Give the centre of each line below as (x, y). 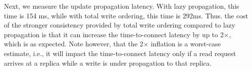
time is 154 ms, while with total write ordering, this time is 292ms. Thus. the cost (126, 15)
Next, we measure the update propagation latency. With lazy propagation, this (122, 6)
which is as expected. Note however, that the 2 (74, 44)
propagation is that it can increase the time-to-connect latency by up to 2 (114, 34)
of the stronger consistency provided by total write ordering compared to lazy (120, 25)
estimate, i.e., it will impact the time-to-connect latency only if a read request (120, 53)
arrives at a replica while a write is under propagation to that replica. (108, 63)
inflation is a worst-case (186, 44)
